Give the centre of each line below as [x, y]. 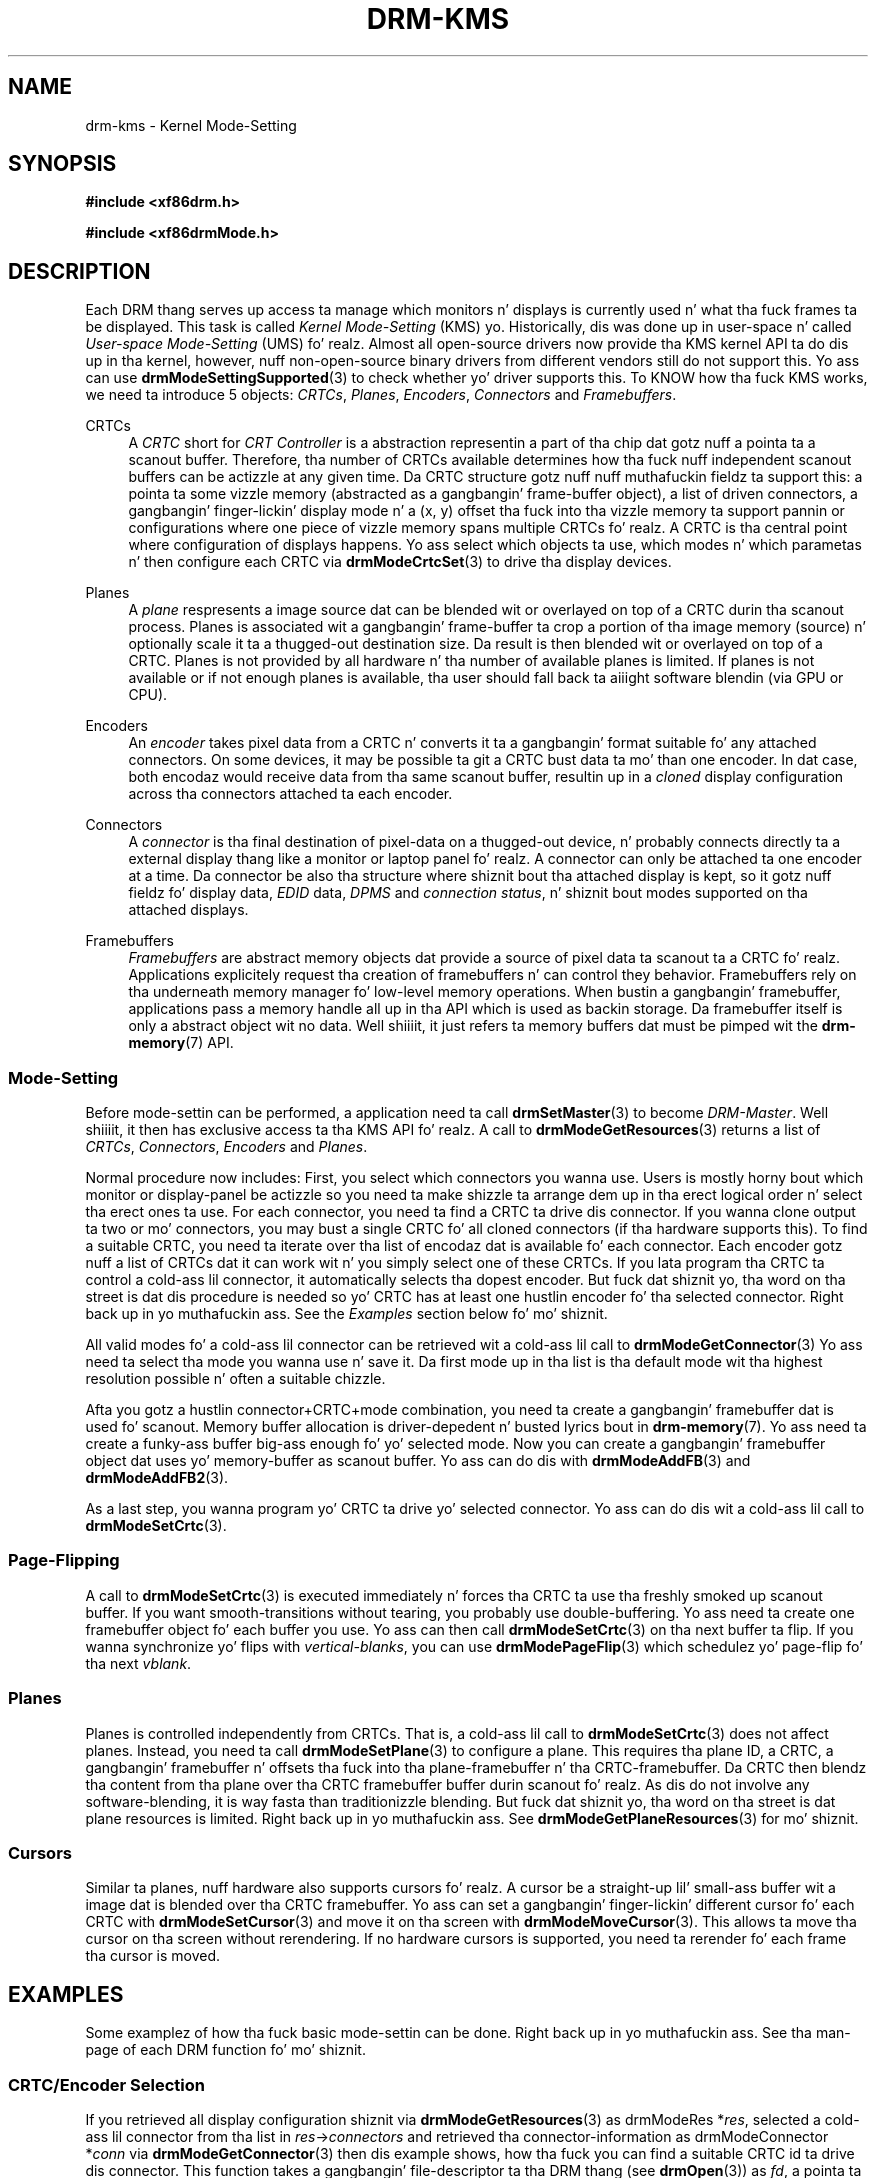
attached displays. [188, 910]
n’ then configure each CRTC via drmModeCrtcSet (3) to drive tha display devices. [400, 562]
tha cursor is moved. [153, 1956]
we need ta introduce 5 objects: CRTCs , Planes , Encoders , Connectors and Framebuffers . [381, 395]
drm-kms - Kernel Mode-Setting [191, 125]
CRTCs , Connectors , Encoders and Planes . [226, 1147]
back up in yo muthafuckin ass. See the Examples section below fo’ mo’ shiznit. [346, 1314]
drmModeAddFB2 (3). [157, 1478]
